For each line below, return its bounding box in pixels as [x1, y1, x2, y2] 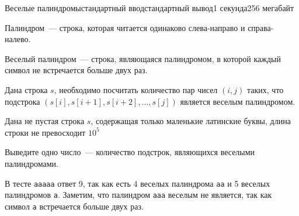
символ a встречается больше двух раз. [5, 200, 144, 212]
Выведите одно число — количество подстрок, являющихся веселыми [5, 146, 255, 158]
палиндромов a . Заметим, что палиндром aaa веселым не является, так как [5, 188, 272, 201]
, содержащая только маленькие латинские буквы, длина [91, 115, 291, 127]
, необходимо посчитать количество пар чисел [54, 83, 218, 95]
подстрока [5, 95, 40, 107]
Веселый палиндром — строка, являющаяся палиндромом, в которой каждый [5, 52, 281, 64]
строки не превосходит [5, 126, 86, 138]
